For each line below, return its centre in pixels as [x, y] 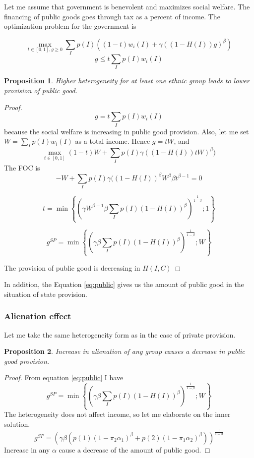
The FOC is [22, 167]
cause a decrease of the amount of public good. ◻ [134, 449]
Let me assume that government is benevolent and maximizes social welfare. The [127, 6]
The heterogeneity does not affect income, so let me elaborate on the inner [117, 414]
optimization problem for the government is [70, 26]
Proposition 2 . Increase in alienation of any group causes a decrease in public [125, 351]
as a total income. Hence [113, 141]
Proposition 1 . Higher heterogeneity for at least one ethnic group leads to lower [127, 81]
